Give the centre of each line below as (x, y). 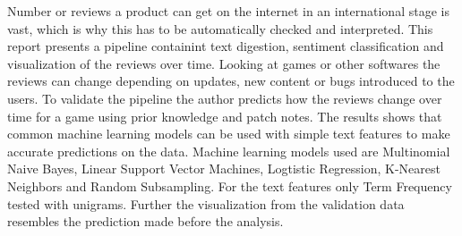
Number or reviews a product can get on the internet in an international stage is (228, 11)
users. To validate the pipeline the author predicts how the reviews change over (225, 98)
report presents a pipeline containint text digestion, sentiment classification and (226, 46)
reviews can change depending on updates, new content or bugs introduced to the (231, 81)
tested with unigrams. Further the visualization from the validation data (206, 203)
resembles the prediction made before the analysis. (145, 221)
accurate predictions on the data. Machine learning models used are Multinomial (229, 151)
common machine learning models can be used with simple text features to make (229, 134)
